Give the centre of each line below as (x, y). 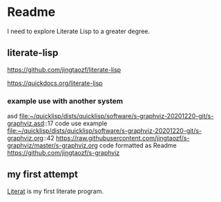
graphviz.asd (26, 123)
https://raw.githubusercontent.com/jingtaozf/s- (123, 138)
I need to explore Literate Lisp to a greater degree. (79, 31)
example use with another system (65, 101)
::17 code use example (76, 123)
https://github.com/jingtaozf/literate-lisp (64, 69)
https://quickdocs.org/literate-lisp (55, 83)
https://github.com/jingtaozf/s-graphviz (64, 153)
